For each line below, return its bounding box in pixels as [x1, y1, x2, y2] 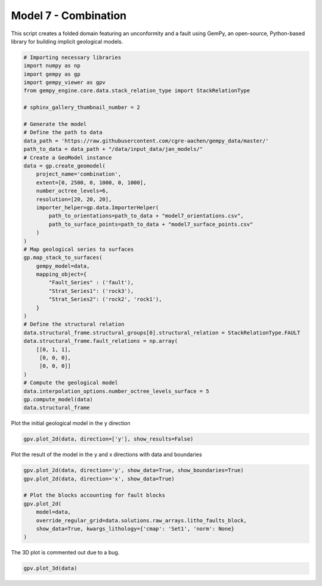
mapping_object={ [36, 271, 87, 278]
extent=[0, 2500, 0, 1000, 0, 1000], [36, 179, 147, 186]
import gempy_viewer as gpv [23, 79, 106, 86]
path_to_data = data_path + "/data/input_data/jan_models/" [23, 146, 203, 153]
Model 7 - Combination [11, 9, 127, 22]
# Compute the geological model [23, 379, 119, 386]
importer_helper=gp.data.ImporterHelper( [36, 204, 159, 211]
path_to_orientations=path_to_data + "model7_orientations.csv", [48, 212, 244, 219]
